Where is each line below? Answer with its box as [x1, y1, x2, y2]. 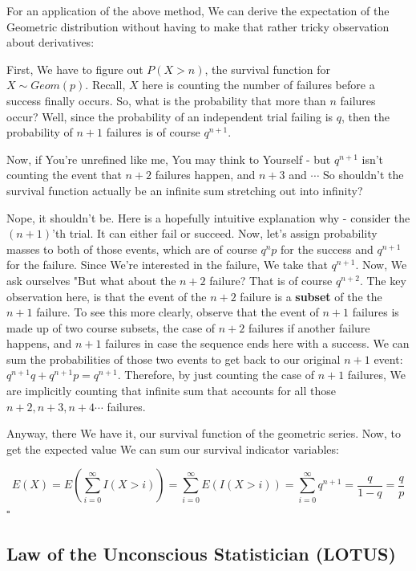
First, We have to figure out [6, 60, 143, 77]
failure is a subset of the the [240, 288, 382, 304]
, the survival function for [204, 60, 331, 77]
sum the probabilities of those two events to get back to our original [6, 350, 341, 367]
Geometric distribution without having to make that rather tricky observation [6, 18, 390, 35]
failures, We [347, 366, 406, 383]
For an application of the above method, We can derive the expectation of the [6, 2, 390, 18]
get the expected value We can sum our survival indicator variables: [6, 440, 339, 457]
